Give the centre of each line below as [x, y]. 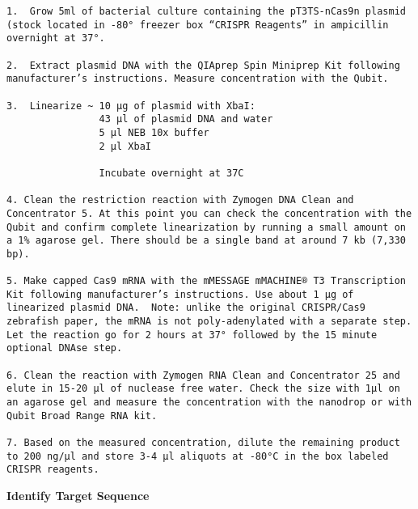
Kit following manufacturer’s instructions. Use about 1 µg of [180, 294]
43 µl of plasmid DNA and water [186, 119]
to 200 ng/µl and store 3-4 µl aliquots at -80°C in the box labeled [198, 456]
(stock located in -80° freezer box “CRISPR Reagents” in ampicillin [198, 25]
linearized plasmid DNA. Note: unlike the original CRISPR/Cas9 [186, 308]
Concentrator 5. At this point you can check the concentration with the [209, 213]
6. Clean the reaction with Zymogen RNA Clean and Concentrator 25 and [203, 375]
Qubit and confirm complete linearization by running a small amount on [206, 227]
